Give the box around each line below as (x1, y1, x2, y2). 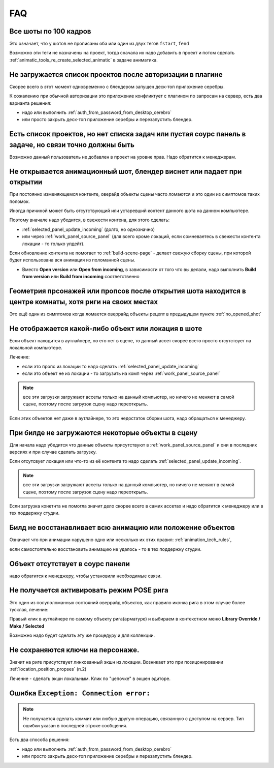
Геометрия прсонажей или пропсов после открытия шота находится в (9, 287, 246, 296)
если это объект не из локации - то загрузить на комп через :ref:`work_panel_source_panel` (22, 370, 220, 376)
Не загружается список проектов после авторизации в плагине (9, 70, 223, 79)
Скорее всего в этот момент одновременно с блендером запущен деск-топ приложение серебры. (9, 83, 225, 90)
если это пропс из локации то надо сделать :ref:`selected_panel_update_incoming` (22, 363, 199, 369)
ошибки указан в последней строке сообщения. (23, 722, 128, 728)
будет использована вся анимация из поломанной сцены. (9, 257, 135, 263)
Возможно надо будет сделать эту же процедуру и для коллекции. (9, 632, 155, 638)
